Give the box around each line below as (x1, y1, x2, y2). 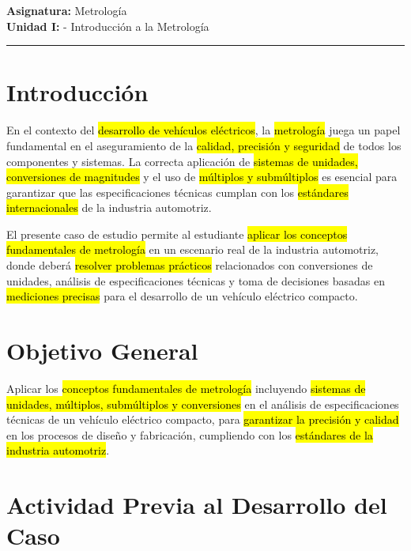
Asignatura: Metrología (6, 2, 127, 18)
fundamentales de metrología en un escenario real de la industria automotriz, (6, 241, 379, 258)
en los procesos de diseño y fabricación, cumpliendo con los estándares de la (6, 426, 373, 443)
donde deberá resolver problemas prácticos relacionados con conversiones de (6, 257, 373, 274)
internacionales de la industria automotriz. (6, 199, 212, 216)
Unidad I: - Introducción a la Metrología (6, 17, 209, 34)
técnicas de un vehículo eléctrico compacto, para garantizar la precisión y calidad (6, 411, 399, 428)
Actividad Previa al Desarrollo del (6, 489, 387, 521)
